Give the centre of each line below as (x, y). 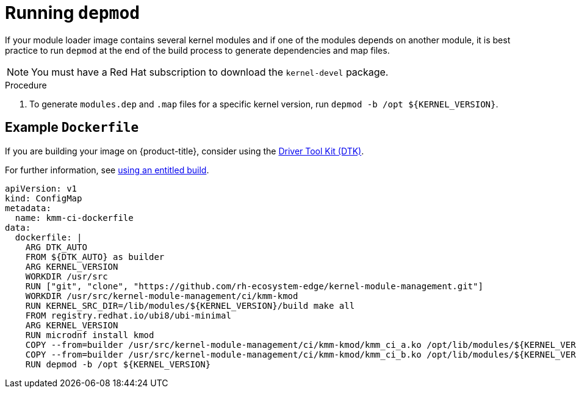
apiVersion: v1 (41, 188)
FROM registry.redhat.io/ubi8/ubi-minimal (128, 315)
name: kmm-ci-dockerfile (74, 218)
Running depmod (73, 13)
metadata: (28, 208)
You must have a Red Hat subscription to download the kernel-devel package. (210, 72)
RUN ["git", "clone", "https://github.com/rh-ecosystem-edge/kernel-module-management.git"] (254, 286)
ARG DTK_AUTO (56, 247)
